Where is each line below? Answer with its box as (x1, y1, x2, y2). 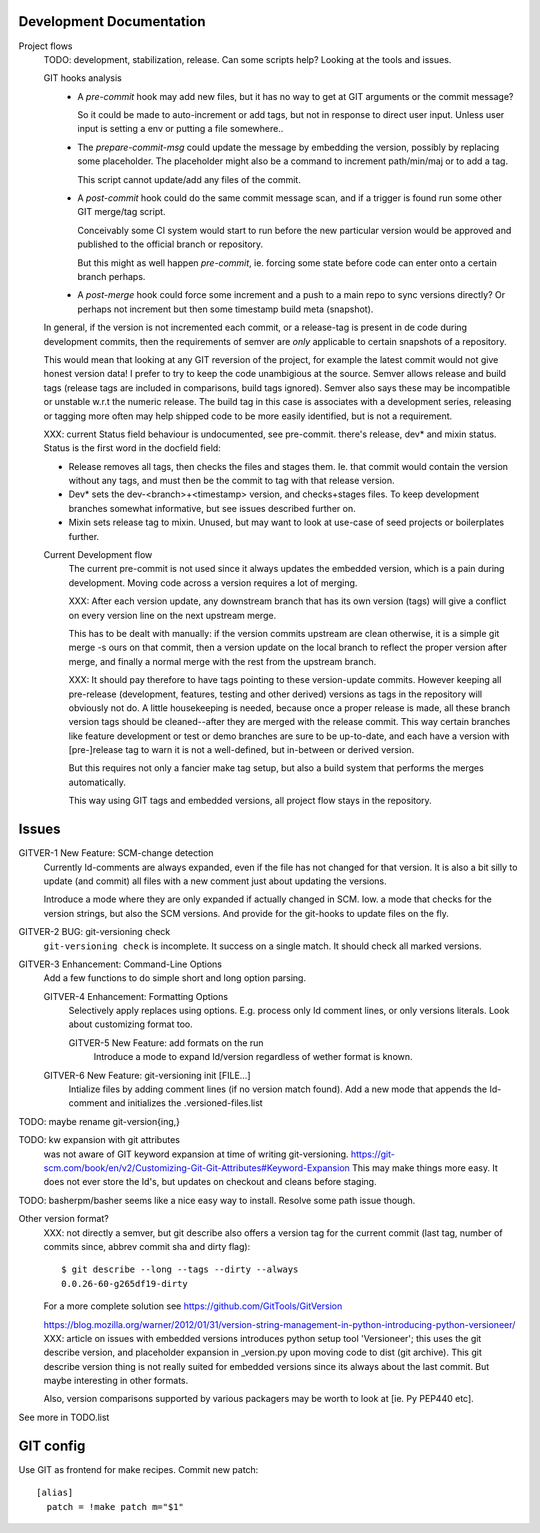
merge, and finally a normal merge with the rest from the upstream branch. (68, 655, 377, 667)
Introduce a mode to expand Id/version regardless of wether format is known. (93, 1051, 414, 1063)
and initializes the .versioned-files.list (109, 1097, 264, 1109)
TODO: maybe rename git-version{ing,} (18, 1115, 180, 1127)
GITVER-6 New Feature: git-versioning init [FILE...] (43, 1069, 251, 1081)
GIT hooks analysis (43, 72, 122, 84)
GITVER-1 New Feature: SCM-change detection (18, 847, 214, 859)
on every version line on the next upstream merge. (68, 609, 277, 621)
